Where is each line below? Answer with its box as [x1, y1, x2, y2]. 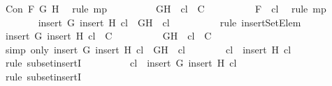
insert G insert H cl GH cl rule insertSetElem [38, 15, 301, 29]
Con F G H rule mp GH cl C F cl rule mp [5, 1, 326, 15]
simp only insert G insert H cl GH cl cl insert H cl [5, 42, 291, 56]
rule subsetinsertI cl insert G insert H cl [5, 55, 237, 70]
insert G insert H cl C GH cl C [5, 28, 212, 43]
